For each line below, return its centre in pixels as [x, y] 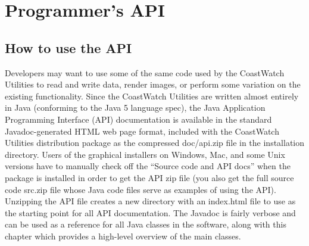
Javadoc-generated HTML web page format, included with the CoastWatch [142, 131]
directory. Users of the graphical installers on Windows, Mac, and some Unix [145, 154]
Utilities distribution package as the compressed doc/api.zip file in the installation [155, 143]
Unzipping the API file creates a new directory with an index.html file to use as [150, 201]
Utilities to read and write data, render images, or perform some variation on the [153, 84]
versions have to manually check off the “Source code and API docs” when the [148, 166]
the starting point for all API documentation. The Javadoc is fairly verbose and [150, 212]
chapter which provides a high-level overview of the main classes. [123, 236]
